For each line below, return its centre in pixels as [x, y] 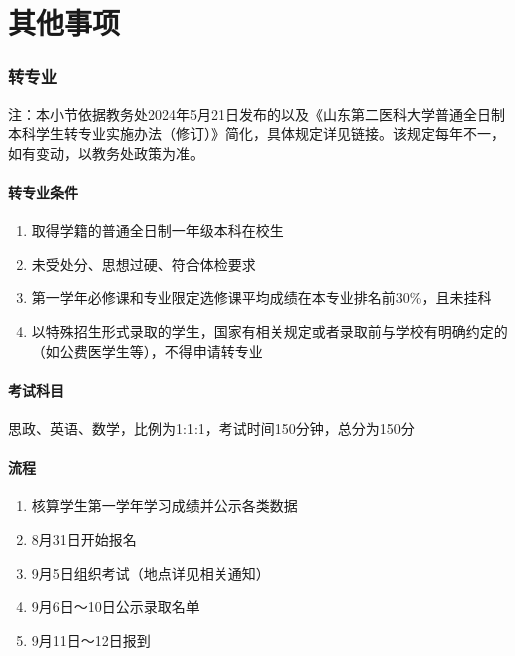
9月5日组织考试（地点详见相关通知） [150, 572]
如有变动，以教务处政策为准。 [106, 152]
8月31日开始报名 [84, 538]
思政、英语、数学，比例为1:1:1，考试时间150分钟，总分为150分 [211, 427]
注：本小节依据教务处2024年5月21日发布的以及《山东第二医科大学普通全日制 [256, 113]
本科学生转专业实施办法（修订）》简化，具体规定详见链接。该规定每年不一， [256, 133]
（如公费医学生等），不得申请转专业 [147, 350]
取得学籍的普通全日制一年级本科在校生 [157, 230]
